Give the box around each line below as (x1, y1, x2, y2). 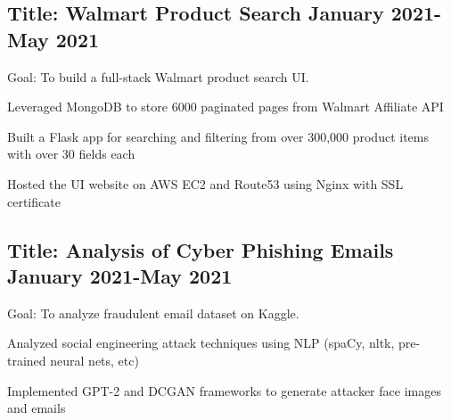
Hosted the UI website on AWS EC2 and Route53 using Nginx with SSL (7, 174, 404, 193)
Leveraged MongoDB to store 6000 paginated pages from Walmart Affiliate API (7, 97, 444, 116)
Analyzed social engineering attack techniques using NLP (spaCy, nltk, (7, 334, 395, 352)
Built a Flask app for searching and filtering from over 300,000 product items (7, 127, 429, 145)
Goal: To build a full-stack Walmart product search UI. (7, 67, 309, 86)
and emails (7, 399, 66, 417)
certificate (7, 192, 61, 210)
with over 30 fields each (7, 144, 135, 163)
